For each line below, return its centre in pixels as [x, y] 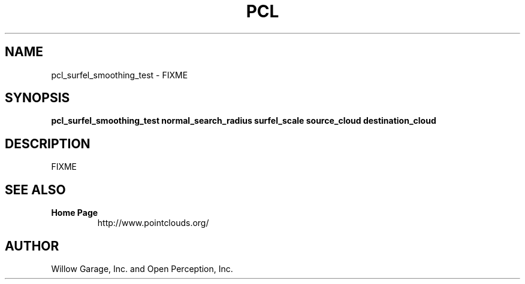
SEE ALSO [35, 190]
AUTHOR [32, 246]
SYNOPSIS [37, 98]
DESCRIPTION [48, 143]
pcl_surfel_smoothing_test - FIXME [120, 75]
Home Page [75, 213]
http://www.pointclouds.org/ [153, 223]
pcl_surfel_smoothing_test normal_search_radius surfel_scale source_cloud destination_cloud [244, 121]
